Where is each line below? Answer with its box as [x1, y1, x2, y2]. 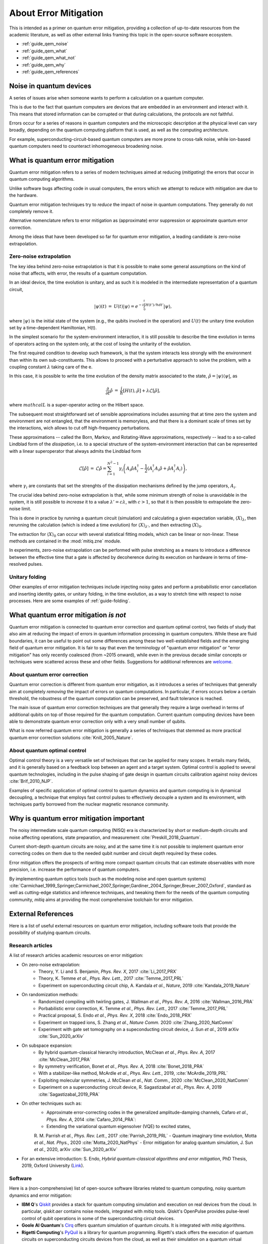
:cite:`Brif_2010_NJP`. [9, 778, 53, 784]
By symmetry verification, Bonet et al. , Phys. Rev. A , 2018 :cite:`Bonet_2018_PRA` [38, 1063, 204, 1069]
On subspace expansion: [21, 1042, 73, 1048]
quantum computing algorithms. [9, 176, 74, 182]
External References [9, 910, 74, 918]
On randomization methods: [21, 992, 79, 998]
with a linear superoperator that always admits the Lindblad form [9, 448, 141, 454]
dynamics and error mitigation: [9, 1192, 72, 1198]
